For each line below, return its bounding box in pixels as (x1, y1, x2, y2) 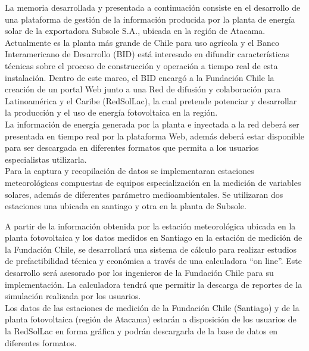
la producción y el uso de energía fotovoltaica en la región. (5, 106, 218, 119)
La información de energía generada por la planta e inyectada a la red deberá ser (5, 117, 299, 130)
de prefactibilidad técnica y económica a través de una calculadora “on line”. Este (5, 254, 302, 267)
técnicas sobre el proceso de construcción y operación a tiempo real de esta (5, 59, 278, 72)
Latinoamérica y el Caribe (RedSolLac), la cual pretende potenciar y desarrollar (5, 94, 297, 107)
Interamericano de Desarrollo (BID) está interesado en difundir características (5, 48, 289, 60)
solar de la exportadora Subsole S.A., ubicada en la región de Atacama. (5, 24, 266, 37)
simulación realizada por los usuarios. (5, 290, 141, 302)
